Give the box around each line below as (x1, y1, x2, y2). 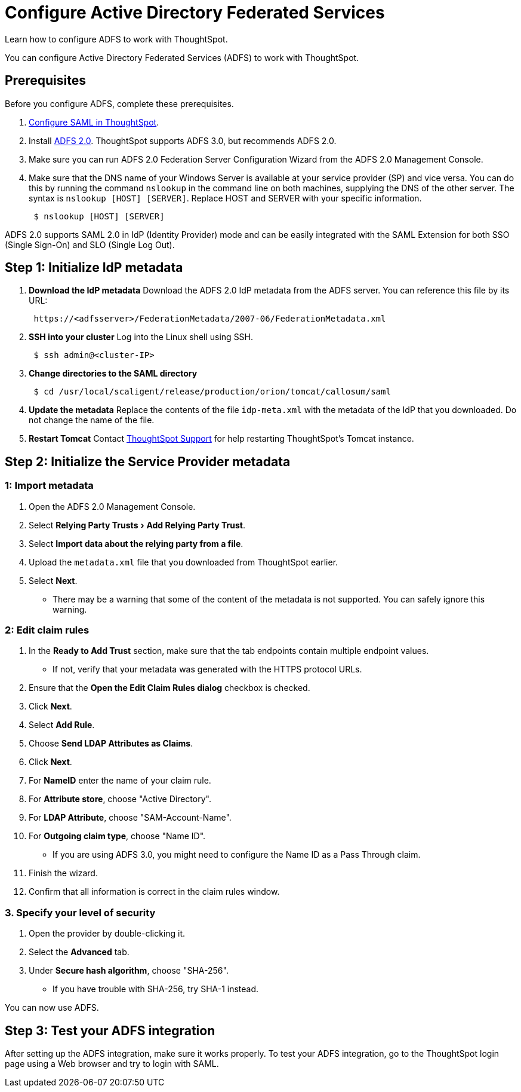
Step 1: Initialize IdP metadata (5, 260, 183, 276)
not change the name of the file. (29, 415, 155, 426)
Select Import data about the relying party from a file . (29, 538, 243, 549)
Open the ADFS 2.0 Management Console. (29, 501, 196, 512)
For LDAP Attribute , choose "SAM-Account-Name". (29, 812, 232, 823)
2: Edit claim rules (5, 624, 90, 637)
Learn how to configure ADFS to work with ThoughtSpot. (5, 33, 228, 44)
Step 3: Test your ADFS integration (5, 1023, 215, 1038)
